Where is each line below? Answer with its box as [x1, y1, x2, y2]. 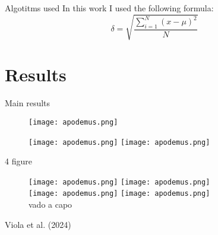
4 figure [5, 155, 32, 167]
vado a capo [29, 198, 72, 211]
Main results [5, 97, 50, 109]
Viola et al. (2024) [5, 218, 71, 230]
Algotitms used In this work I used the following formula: [5, 2, 214, 14]
